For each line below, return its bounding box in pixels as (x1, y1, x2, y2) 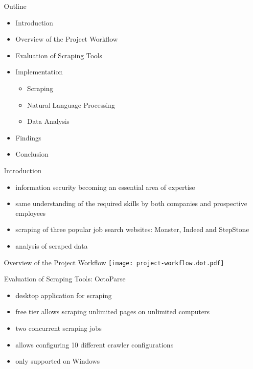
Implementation (15, 67, 63, 77)
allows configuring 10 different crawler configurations (15, 339, 174, 349)
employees (15, 208, 46, 218)
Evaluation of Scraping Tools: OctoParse (4, 274, 126, 284)
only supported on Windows (15, 356, 100, 366)
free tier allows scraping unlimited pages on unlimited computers (15, 306, 210, 317)
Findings (15, 132, 42, 142)
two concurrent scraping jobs (15, 323, 102, 333)
